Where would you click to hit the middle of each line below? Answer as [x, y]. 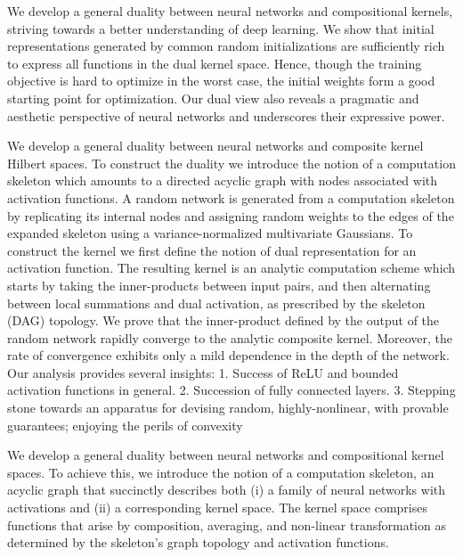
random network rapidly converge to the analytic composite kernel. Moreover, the [230, 337]
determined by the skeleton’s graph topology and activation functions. [198, 542]
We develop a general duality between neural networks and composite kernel [215, 146]
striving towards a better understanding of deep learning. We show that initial [221, 28]
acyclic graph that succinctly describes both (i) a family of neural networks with [227, 490]
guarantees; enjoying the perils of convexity [125, 425]
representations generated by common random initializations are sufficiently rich [226, 46]
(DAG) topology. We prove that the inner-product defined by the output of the [223, 320]
